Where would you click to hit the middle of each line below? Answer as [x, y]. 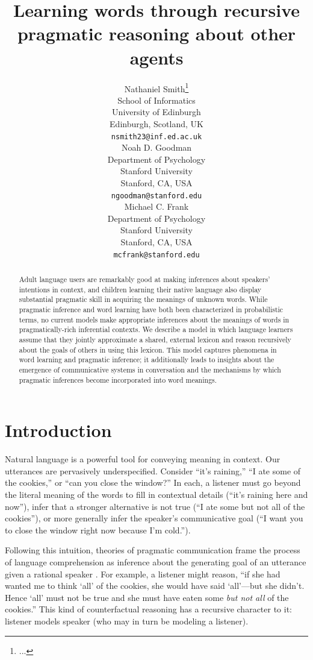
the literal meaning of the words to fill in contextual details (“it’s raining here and [156, 494]
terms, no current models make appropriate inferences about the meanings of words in [154, 319]
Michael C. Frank [156, 206]
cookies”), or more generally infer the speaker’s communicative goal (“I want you [154, 518]
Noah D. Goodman [156, 147]
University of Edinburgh [156, 112]
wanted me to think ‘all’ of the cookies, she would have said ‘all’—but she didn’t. [155, 586]
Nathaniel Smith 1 [156, 87]
